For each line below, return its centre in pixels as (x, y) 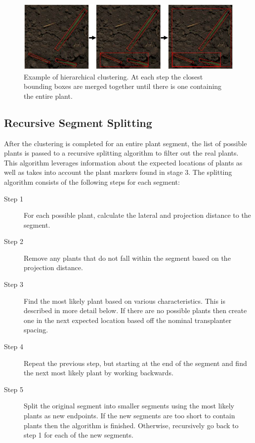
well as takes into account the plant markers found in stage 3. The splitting (118, 172)
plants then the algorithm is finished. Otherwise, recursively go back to (131, 425)
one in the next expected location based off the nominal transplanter (128, 320)
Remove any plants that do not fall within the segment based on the (127, 258)
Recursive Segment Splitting (78, 122)
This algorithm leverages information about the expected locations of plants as (123, 162)
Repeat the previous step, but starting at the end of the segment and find (135, 363)
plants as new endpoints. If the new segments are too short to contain (129, 415)
